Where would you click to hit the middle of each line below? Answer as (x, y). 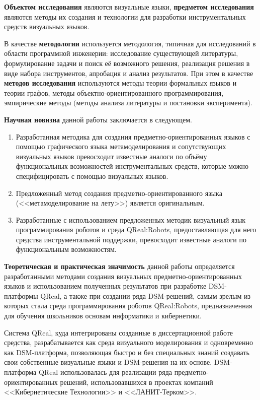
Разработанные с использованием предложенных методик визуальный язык (131, 219)
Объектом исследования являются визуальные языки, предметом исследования (129, 7)
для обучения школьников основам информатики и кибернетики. (103, 316)
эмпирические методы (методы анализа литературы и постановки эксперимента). (128, 103)
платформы (21, 295)
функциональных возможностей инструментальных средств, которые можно (132, 166)
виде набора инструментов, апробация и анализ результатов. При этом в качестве (129, 73)
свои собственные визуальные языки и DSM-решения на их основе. (108, 362)
